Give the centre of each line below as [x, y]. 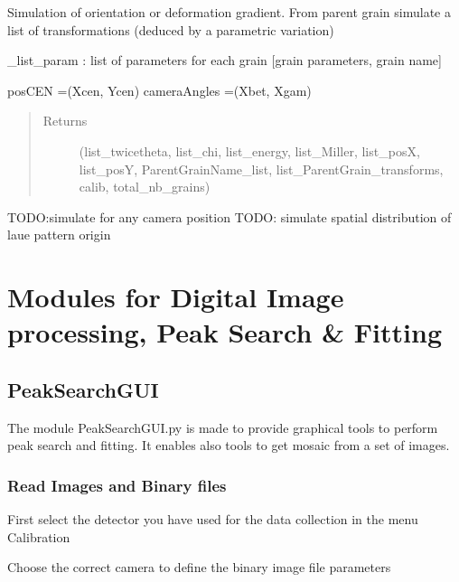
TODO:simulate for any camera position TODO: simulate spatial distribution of [229, 216]
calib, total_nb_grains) [145, 187]
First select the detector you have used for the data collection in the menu [213, 519]
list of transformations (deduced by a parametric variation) [171, 29]
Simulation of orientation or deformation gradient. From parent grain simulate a [229, 12]
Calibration [39, 536]
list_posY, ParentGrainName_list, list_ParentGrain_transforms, [261, 169]
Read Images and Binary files [117, 485]
